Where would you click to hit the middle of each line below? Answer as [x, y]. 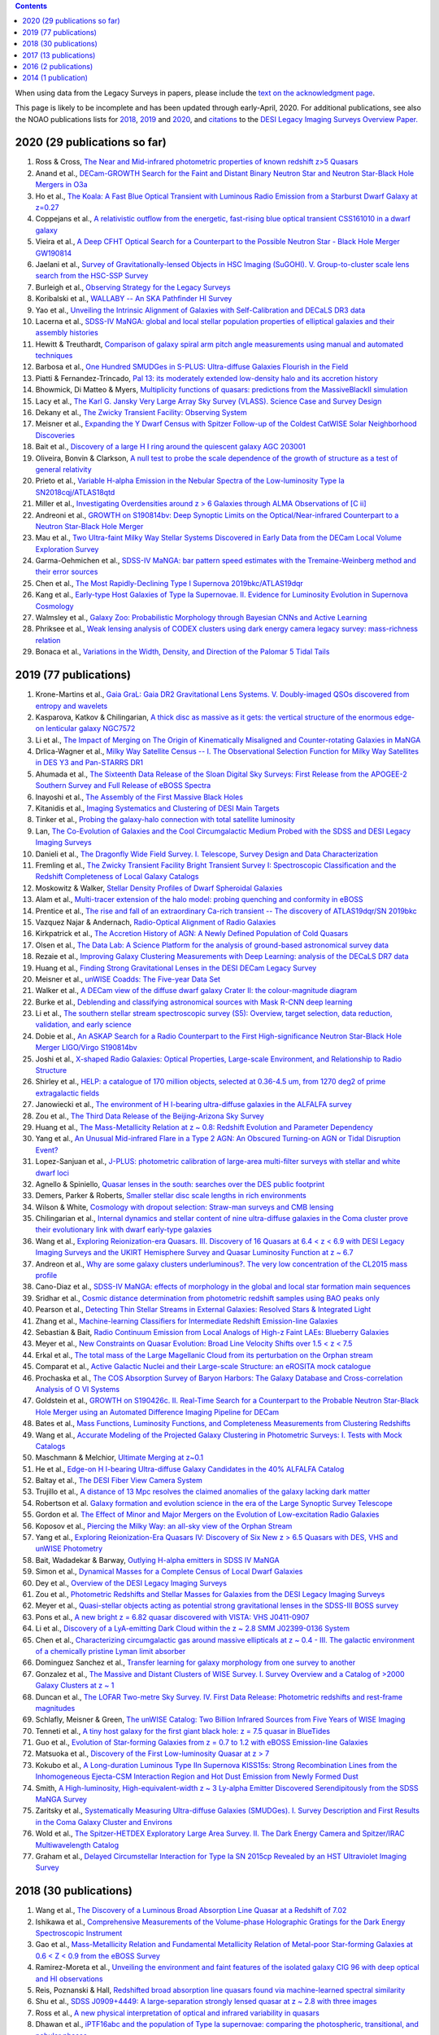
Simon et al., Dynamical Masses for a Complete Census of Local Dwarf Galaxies [169, 1572]
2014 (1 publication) [55, 78]
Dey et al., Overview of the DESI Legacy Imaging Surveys [131, 1582]
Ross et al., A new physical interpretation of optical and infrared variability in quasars [178, 2013]
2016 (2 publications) [58, 66]
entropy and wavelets [72, 706]
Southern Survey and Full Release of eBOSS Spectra [123, 786]
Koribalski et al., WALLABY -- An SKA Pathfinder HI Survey [134, 299]
